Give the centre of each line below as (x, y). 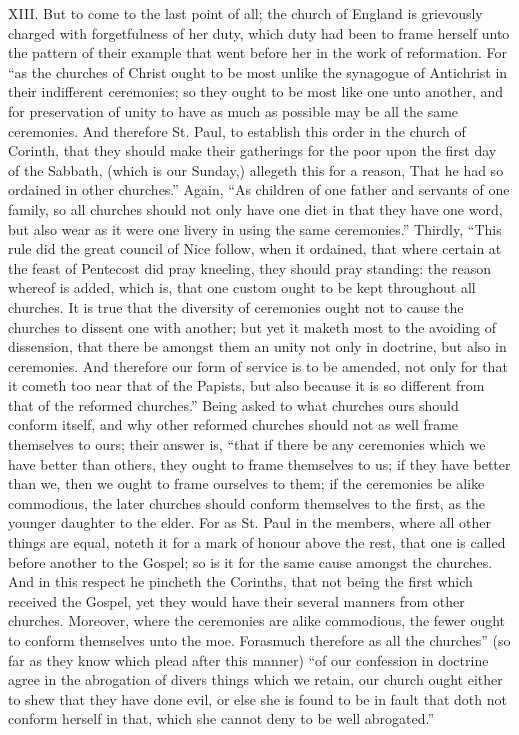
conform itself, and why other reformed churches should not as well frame (233, 424)
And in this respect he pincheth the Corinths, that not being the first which (240, 581)
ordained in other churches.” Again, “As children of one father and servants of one (259, 189)
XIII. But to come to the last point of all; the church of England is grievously (245, 13)
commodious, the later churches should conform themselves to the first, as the (247, 502)
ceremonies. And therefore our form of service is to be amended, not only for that (258, 365)
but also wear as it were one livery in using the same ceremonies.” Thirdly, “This (255, 228)
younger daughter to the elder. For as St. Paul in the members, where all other (250, 522)
